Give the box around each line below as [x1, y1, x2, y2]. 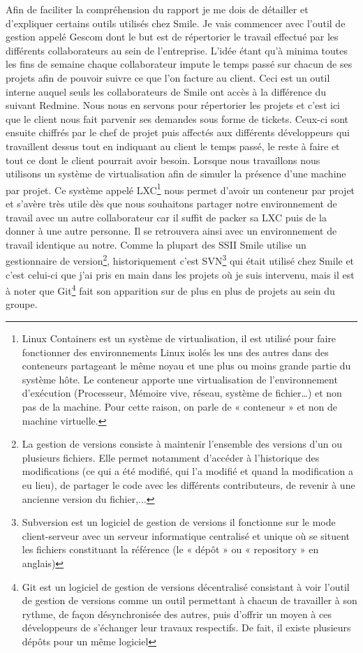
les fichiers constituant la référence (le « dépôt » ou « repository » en [22, 542, 319, 557]
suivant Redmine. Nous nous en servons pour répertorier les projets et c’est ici [6, 98, 340, 112]
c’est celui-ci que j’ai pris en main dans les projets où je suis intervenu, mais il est [6, 267, 355, 281]
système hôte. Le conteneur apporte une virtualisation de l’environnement [22, 372, 338, 386]
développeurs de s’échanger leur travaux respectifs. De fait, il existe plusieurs [22, 620, 351, 635]
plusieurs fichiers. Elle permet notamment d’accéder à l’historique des [22, 450, 320, 464]
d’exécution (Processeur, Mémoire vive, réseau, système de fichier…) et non [22, 386, 342, 400]
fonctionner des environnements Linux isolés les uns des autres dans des [22, 344, 329, 359]
